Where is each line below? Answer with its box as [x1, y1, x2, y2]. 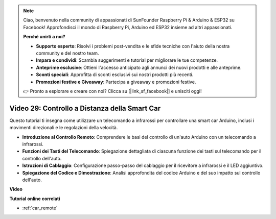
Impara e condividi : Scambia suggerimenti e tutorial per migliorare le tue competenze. [36, 57, 218, 63]
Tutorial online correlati [9, 196, 60, 202]
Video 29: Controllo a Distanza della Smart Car [9, 104, 161, 112]
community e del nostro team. [36, 50, 99, 56]
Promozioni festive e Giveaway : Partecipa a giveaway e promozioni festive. [36, 79, 196, 85]
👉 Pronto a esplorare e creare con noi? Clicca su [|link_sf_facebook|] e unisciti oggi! [23, 88, 202, 94]
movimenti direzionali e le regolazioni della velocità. [9, 125, 118, 131]
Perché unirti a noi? [23, 34, 66, 40]
